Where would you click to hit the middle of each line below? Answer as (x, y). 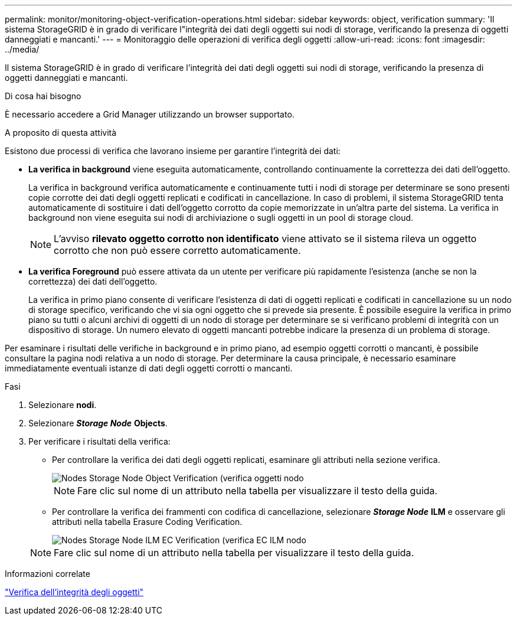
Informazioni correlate (48, 574)
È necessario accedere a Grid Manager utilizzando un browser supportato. (150, 114)
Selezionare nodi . (63, 405)
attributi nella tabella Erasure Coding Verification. (147, 522)
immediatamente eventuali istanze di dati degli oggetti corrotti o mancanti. (149, 368)
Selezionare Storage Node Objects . (98, 423)
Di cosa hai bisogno (43, 96)
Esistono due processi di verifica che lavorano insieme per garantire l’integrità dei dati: (173, 151)
